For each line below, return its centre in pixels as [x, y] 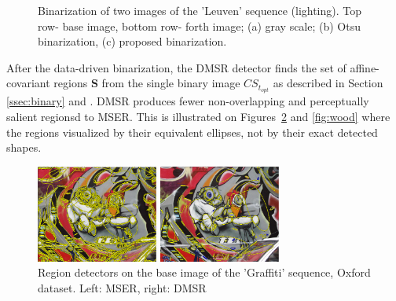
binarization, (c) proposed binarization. [132, 41]
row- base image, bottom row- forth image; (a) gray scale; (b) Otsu [200, 26]
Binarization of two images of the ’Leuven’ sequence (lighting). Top [200, 10]
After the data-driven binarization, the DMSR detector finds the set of [176, 67]
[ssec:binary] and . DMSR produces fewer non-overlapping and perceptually [188, 101]
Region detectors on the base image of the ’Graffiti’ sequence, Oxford [204, 272]
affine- [365, 67]
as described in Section [328, 83]
